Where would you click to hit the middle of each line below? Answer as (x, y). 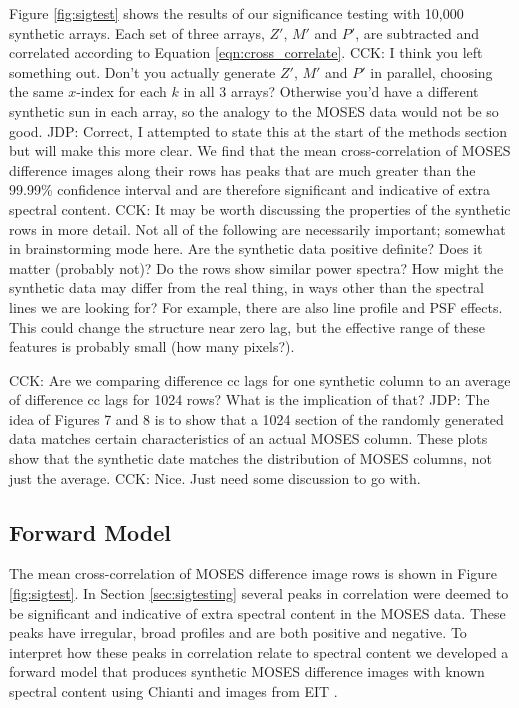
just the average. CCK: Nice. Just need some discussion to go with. (215, 477)
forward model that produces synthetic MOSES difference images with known (247, 671)
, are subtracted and (417, 32)
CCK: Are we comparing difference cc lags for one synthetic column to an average (260, 379)
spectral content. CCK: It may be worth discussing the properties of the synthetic (260, 208)
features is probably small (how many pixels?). (152, 346)
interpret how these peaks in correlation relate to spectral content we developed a (259, 651)
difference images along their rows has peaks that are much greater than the (242, 169)
